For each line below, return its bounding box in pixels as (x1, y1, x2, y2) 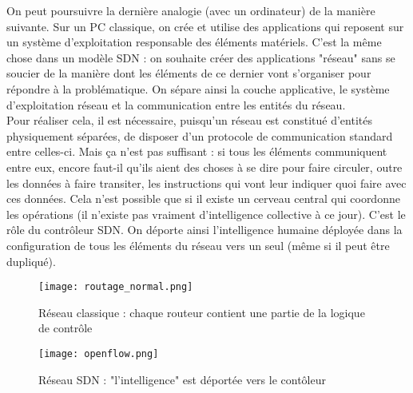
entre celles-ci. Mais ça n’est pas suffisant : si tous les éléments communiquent (6, 143, 387, 160)
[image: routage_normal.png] (38, 281, 193, 293)
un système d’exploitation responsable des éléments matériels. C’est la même (6, 34, 382, 50)
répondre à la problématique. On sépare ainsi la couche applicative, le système (6, 80, 390, 97)
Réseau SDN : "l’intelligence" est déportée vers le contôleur (38, 371, 326, 387)
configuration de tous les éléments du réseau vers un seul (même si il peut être (6, 236, 390, 253)
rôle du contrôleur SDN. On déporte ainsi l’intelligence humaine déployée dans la (6, 221, 403, 238)
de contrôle (38, 320, 93, 336)
